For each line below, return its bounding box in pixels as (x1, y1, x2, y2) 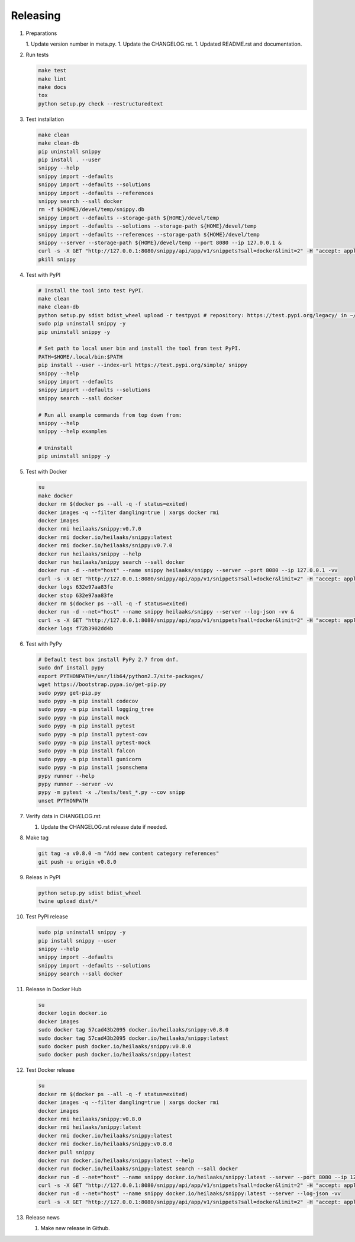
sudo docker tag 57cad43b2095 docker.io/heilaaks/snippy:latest (38, 1035, 229, 1042)
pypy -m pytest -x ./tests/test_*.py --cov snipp (38, 789, 185, 796)
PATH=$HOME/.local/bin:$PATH (38, 353, 123, 360)
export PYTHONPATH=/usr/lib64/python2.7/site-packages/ (38, 673, 204, 679)
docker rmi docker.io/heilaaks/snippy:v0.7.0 (38, 542, 173, 549)
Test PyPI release (25, 913, 68, 920)
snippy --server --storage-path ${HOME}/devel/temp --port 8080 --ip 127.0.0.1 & (38, 239, 282, 246)
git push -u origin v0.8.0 (38, 858, 117, 865)
